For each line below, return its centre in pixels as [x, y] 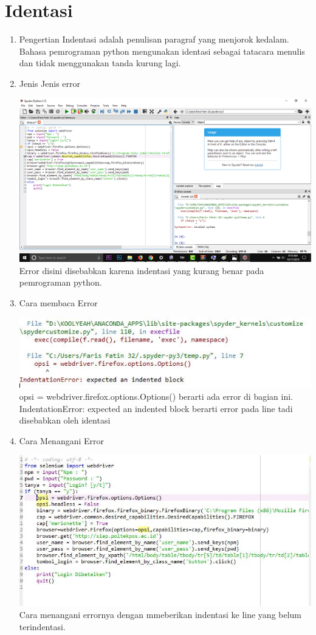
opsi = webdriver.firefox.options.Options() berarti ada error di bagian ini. [156, 396]
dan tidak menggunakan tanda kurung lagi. [100, 63]
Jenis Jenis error [50, 83]
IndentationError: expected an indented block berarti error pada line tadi [156, 408]
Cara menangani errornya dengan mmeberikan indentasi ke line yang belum [160, 615]
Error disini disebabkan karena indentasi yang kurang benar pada [142, 270]
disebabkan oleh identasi [65, 420]
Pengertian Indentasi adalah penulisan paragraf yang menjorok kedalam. [154, 39]
